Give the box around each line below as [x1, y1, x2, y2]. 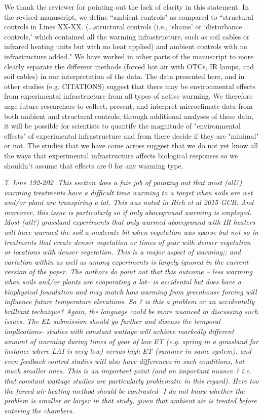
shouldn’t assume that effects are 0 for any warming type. [4, 160, 183, 171]
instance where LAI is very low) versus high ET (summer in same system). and [4, 346, 251, 356]
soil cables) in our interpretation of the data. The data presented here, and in [4, 71, 245, 81]
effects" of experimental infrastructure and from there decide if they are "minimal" [4, 130, 259, 141]
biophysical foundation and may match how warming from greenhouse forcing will [4, 286, 257, 297]
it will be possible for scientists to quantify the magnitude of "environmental [4, 120, 241, 131]
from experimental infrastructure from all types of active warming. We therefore [4, 91, 253, 101]
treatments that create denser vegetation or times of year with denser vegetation [4, 236, 251, 247]
